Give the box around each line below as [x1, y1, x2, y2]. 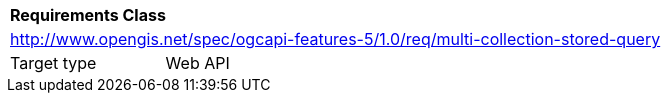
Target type [10, 53, 97, 73]
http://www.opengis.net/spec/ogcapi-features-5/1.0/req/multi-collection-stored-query [10, 29, 661, 49]
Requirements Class [10, 5, 166, 25]
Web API [165, 53, 230, 73]
